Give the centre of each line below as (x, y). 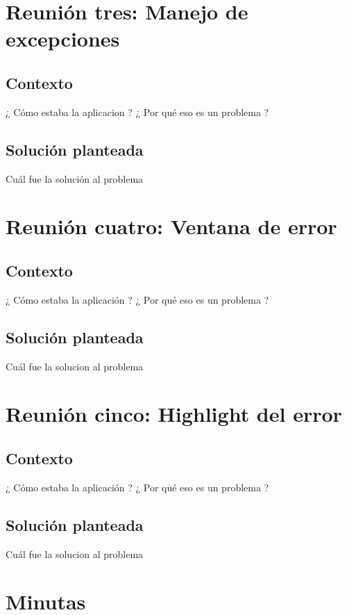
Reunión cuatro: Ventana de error (171, 226)
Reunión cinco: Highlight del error (174, 414)
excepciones (63, 39)
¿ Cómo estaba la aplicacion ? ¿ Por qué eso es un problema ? (137, 112)
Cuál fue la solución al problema (75, 178)
